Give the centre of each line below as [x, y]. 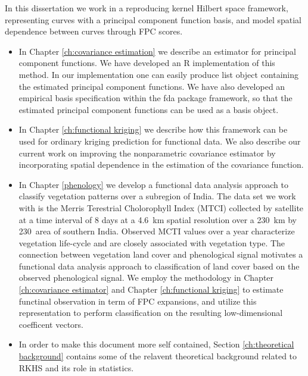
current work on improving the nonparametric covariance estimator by [147, 153]
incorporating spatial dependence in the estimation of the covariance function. [161, 164]
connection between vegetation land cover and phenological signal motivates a [161, 254]
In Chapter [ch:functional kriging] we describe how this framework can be [153, 129]
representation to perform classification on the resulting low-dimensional [151, 313]
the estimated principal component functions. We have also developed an [152, 86]
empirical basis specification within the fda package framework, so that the [155, 98]
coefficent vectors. [51, 324]
